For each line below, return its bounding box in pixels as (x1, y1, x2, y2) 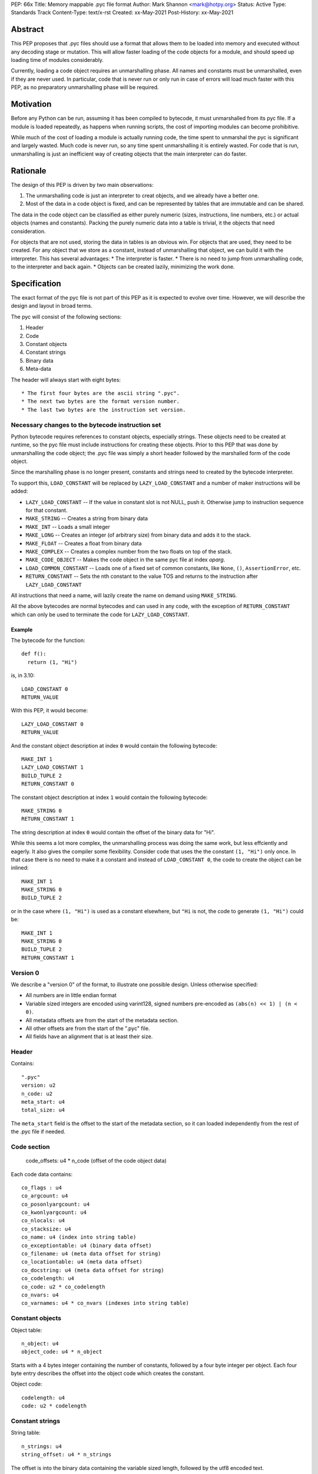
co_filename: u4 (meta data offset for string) (21, 1251, 161, 1257)
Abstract (11, 24, 44, 35)
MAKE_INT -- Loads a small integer (25, 523, 110, 530)
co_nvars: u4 (21, 1291, 59, 1298)
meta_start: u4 (21, 1098, 65, 1105)
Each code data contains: (11, 1170, 73, 1177)
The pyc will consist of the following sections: (11, 313, 122, 320)
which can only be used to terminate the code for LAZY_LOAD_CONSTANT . (11, 611, 190, 618)
